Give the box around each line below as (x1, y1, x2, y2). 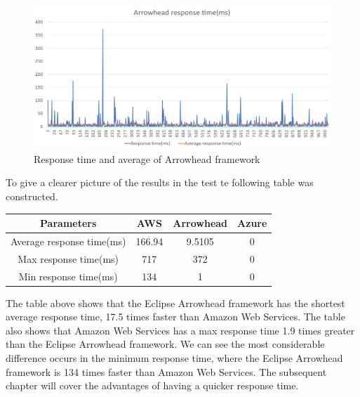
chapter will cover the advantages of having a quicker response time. (6, 378, 299, 393)
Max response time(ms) (18, 251, 119, 266)
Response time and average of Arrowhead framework (34, 151, 260, 166)
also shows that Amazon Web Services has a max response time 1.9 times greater (6, 323, 355, 337)
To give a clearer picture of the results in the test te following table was (6, 175, 314, 190)
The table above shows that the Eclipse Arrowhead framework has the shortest (6, 295, 345, 310)
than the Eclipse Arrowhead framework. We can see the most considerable (6, 337, 325, 351)
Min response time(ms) (18, 268, 118, 283)
